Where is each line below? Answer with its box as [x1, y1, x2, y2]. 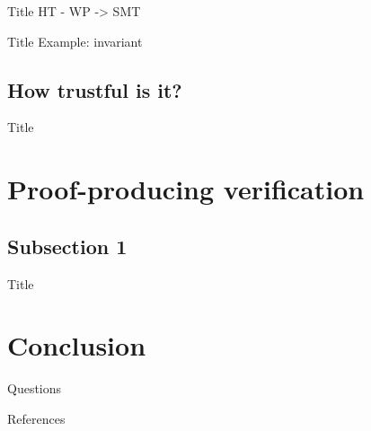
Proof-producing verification [7, 171, 365, 207]
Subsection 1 [7, 232, 128, 259]
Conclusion [7, 327, 146, 364]
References [7, 409, 66, 427]
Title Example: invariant [7, 31, 143, 50]
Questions [7, 379, 62, 398]
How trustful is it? [7, 75, 182, 103]
